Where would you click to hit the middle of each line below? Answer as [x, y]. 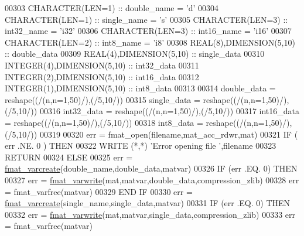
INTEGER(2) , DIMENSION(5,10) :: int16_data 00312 [102, 76]
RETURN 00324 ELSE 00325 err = [69, 157]
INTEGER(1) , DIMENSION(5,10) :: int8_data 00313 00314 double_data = [140, 88]
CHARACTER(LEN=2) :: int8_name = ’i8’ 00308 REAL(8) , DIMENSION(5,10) [150, 42]
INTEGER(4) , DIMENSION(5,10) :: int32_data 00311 [102, 65]
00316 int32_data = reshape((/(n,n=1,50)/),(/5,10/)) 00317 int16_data [170, 111]
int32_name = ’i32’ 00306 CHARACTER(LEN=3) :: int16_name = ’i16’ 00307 [148, 31]
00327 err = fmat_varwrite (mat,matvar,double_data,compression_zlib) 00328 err [152, 179]
